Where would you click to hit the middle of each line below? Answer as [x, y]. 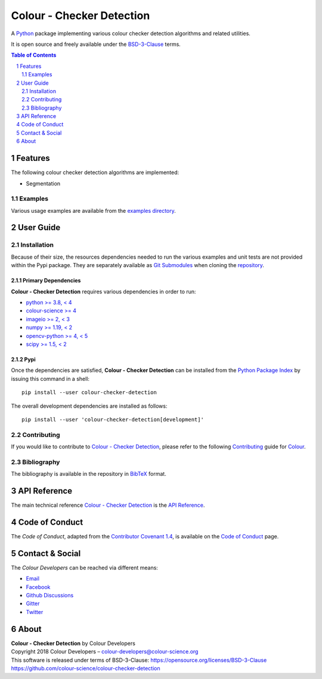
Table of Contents [34, 55]
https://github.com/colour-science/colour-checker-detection [86, 668]
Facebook [38, 587]
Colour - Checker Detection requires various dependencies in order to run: [103, 292]
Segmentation [43, 183]
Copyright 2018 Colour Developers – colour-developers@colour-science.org [105, 652]
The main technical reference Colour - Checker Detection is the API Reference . [108, 505]
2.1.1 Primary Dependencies [46, 281]
